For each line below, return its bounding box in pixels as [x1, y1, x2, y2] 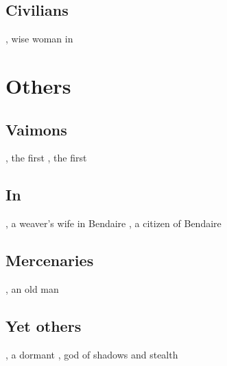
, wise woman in [5, 31, 73, 46]
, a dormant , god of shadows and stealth [5, 347, 178, 361]
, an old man [5, 281, 59, 296]
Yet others [5, 315, 82, 336]
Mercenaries [5, 250, 94, 271]
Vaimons [5, 118, 67, 140]
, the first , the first [5, 151, 87, 165]
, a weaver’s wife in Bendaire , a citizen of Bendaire [5, 216, 222, 231]
